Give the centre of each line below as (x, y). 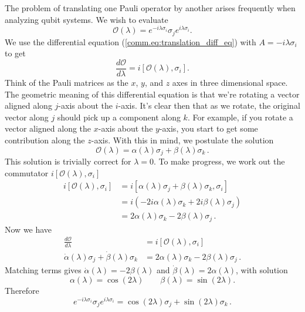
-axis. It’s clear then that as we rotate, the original (209, 105)
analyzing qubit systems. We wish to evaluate (87, 19)
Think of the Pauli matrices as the (67, 82)
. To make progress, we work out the (219, 161)
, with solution (262, 270)
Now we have (28, 229)
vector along (27, 117)
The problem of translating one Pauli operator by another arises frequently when (150, 8)
